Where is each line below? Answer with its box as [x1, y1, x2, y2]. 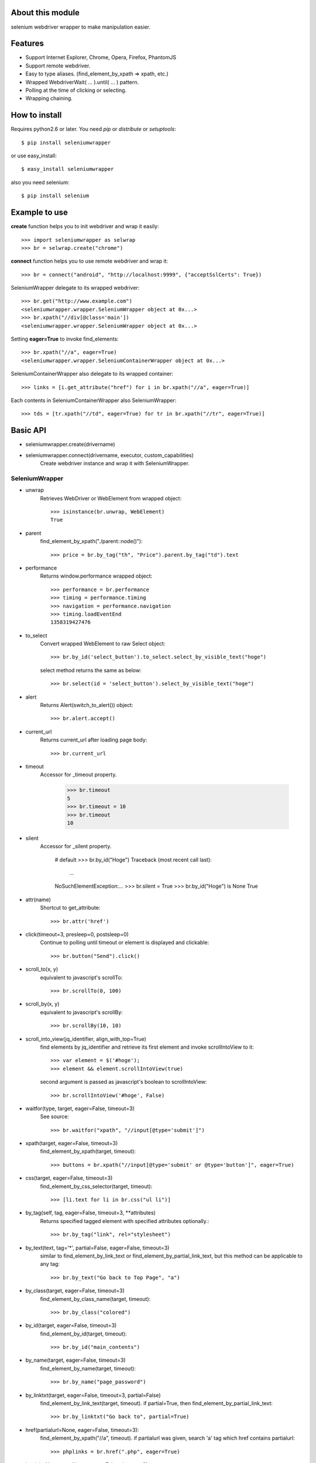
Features [11, 39, 44, 49]
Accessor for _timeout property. [40, 771, 117, 778]
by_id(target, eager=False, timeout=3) [25, 1322, 117, 1329]
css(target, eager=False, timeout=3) [25, 1174, 113, 1182]
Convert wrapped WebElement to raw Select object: [40, 640, 166, 647]
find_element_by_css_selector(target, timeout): [40, 1183, 153, 1190]
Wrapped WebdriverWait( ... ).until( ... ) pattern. [25, 78, 139, 85]
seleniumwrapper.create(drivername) [25, 441, 115, 448]
